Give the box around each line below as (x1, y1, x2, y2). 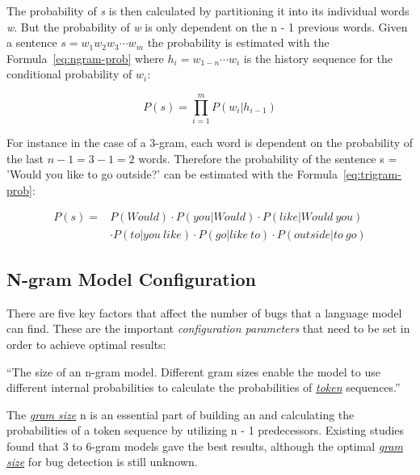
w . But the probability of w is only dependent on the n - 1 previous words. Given (6, 18, 408, 35)
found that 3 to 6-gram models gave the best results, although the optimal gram (6, 437, 404, 454)
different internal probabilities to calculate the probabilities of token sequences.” (6, 379, 401, 396)
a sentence (6, 34, 57, 51)
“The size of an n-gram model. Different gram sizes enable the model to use (6, 363, 380, 380)
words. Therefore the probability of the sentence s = (138, 149, 397, 166)
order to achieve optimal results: (6, 335, 166, 352)
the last (6, 149, 44, 166)
